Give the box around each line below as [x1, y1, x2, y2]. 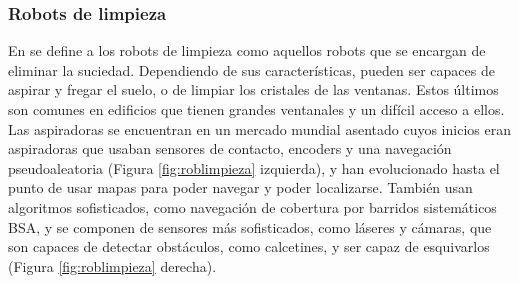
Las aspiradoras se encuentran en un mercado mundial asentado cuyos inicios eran [8, 118, 511, 139]
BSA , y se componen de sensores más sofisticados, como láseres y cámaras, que [8, 216, 492, 237]
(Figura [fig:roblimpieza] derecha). [8, 255, 217, 276]
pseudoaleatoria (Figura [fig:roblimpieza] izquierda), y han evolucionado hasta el [8, 157, 500, 178]
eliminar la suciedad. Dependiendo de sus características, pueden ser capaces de [8, 59, 495, 80]
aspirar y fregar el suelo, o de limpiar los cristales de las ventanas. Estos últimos [8, 79, 499, 100]
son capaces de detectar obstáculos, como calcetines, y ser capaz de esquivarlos [8, 236, 490, 257]
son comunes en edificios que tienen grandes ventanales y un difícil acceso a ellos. [8, 99, 505, 119]
